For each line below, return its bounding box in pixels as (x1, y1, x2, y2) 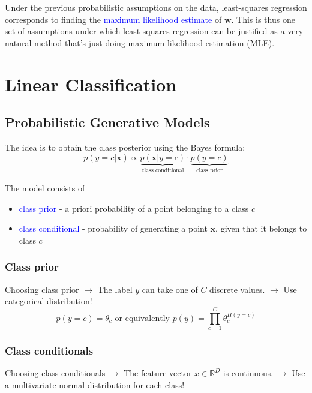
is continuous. (223, 367, 274, 379)
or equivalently (115, 314, 170, 323)
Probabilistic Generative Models (5, 113, 210, 131)
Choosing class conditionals (5, 367, 106, 379)
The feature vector (124, 367, 192, 379)
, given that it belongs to (215, 222, 307, 235)
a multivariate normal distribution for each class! (5, 378, 185, 391)
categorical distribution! (5, 295, 92, 307)
